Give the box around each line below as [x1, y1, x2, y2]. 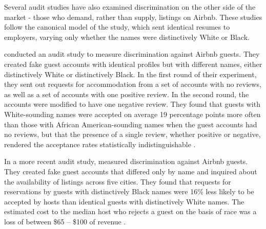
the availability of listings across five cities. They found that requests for [4, 176, 231, 187]
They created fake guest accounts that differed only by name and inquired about [4, 166, 257, 176]
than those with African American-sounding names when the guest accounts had [4, 119, 257, 129]
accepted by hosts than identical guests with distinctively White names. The [4, 196, 244, 207]
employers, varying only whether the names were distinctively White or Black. [4, 31, 250, 42]
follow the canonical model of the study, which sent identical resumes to [4, 21, 230, 32]
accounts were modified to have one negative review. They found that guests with [4, 99, 260, 109]
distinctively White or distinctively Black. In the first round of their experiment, [4, 68, 257, 79]
